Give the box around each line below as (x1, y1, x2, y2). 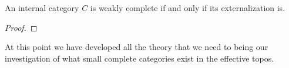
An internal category (5, 2, 79, 13)
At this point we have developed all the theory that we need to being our (5, 41, 268, 53)
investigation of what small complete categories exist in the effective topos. (5, 52, 274, 64)
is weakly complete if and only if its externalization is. (90, 2, 285, 13)
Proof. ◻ (5, 21, 38, 33)
